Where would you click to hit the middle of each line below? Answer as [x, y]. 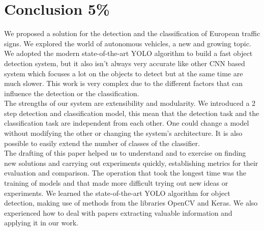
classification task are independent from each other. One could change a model [127, 123]
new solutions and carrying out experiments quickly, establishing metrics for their [131, 163]
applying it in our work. [41, 223]
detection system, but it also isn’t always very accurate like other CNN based [125, 63]
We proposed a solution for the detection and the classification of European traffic [132, 33]
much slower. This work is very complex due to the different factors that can [124, 83]
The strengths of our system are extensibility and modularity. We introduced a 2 [130, 103]
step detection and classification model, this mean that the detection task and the [132, 113]
